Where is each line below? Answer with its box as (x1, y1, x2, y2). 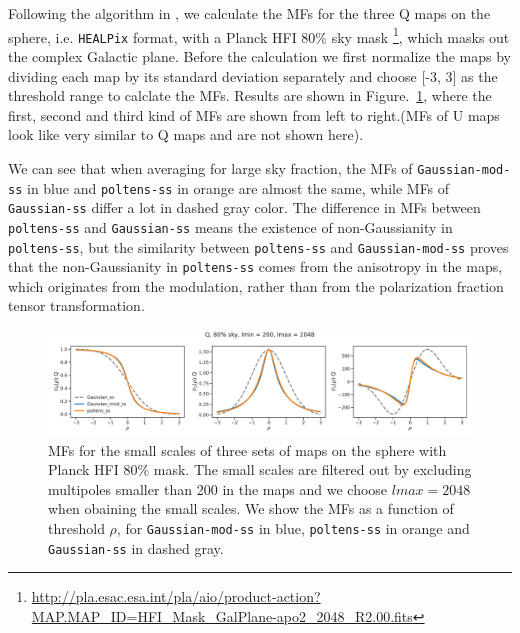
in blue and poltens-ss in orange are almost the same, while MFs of (26, 177, 450, 198)
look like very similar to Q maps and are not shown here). (8, 124, 364, 145)
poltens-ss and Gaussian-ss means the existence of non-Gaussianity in (8, 216, 453, 237)
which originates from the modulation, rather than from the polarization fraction (8, 275, 504, 296)
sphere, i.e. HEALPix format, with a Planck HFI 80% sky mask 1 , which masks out (8, 23, 510, 47)
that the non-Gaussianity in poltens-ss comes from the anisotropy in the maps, (8, 256, 503, 277)
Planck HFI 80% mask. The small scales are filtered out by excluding (48, 459, 472, 480)
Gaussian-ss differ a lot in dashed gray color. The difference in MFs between (8, 197, 481, 218)
